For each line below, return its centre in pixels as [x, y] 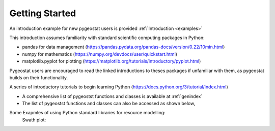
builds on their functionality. [39, 77]
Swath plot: [34, 120]
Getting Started [43, 13]
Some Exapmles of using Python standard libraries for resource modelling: [87, 113]
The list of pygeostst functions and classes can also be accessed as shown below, [109, 104]
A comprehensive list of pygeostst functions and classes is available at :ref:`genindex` [112, 96]
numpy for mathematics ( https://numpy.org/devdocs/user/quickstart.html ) [100, 54]
